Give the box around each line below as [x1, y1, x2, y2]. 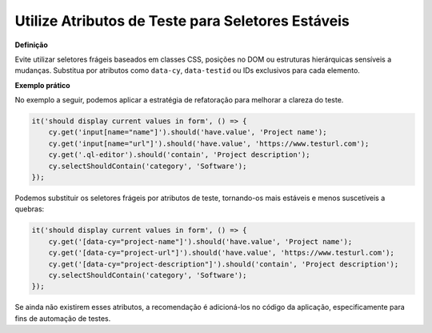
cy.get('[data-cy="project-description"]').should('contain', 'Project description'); [48, 259, 399, 268]
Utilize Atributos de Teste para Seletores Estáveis [14, 12, 350, 30]
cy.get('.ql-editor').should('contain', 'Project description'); [48, 150, 310, 159]
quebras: [14, 204, 45, 214]
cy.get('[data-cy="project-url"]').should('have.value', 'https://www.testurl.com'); [48, 248, 395, 258]
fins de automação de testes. [14, 313, 111, 323]
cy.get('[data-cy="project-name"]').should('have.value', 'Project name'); [48, 237, 353, 246]
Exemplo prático [14, 80, 71, 90]
